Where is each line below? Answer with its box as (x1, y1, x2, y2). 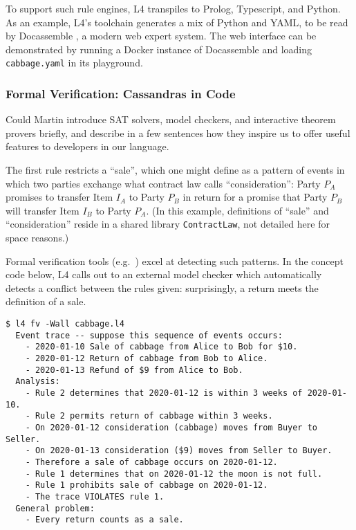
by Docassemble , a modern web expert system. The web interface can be (6, 28, 317, 43)
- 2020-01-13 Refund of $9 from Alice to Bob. (25, 365, 243, 375)
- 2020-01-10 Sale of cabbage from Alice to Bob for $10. (25, 342, 298, 352)
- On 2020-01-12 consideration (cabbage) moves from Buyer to (25, 422, 318, 432)
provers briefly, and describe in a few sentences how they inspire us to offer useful (6, 125, 350, 140)
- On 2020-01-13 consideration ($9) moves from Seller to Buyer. (25, 446, 332, 456)
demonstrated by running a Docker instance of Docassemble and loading (6, 42, 312, 56)
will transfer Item (6, 203, 79, 217)
